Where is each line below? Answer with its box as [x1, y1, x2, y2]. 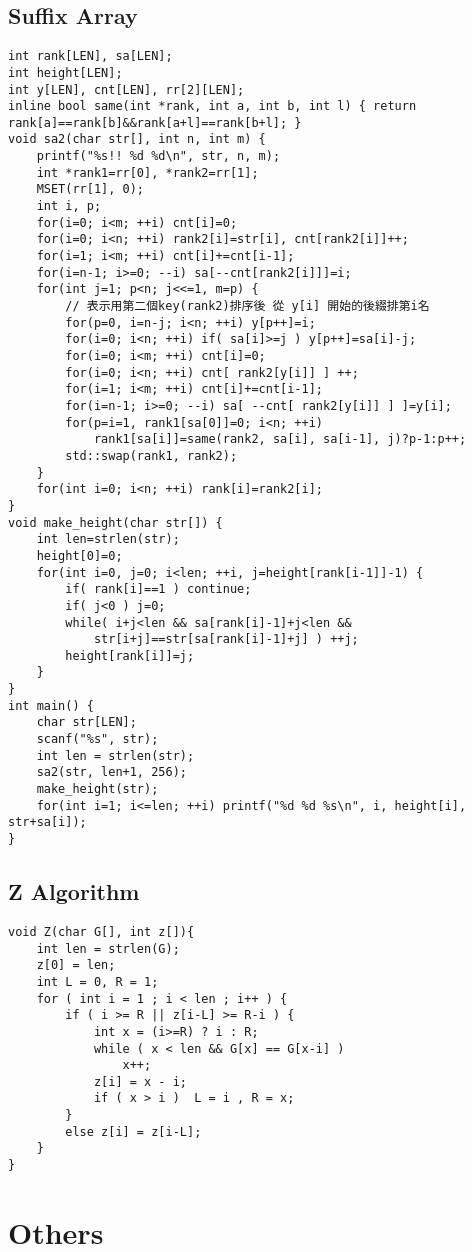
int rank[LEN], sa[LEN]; [8, 49, 173, 64]
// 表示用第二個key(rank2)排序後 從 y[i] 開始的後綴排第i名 [65, 299, 430, 314]
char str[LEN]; [36, 715, 137, 730]
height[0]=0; [36, 548, 123, 563]
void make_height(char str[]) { [8, 515, 223, 530]
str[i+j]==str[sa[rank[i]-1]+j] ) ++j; [93, 632, 359, 647]
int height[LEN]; [8, 65, 123, 80]
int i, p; [36, 199, 102, 214]
